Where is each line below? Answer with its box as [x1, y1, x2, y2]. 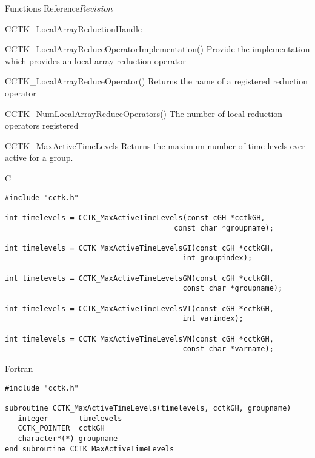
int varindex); [182, 314, 244, 323]
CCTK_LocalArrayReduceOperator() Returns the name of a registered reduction [5, 75, 308, 87]
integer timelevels [18, 414, 122, 423]
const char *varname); [182, 345, 274, 354]
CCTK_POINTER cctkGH [18, 424, 105, 433]
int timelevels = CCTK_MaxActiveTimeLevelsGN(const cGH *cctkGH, [5, 274, 274, 283]
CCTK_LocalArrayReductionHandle [5, 22, 142, 35]
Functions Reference [5, 2, 80, 14]
